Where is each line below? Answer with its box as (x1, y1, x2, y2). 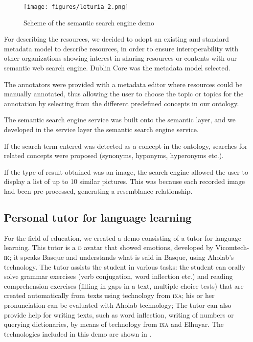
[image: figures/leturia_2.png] (23, 3, 129, 10)
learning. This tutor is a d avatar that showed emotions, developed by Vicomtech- (4, 242, 250, 252)
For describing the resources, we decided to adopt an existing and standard (4, 34, 229, 44)
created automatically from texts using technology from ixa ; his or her (4, 290, 215, 300)
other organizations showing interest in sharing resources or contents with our (4, 53, 237, 63)
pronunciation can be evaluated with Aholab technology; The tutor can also (4, 299, 231, 310)
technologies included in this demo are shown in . (4, 328, 152, 339)
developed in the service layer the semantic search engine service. (4, 124, 199, 134)
